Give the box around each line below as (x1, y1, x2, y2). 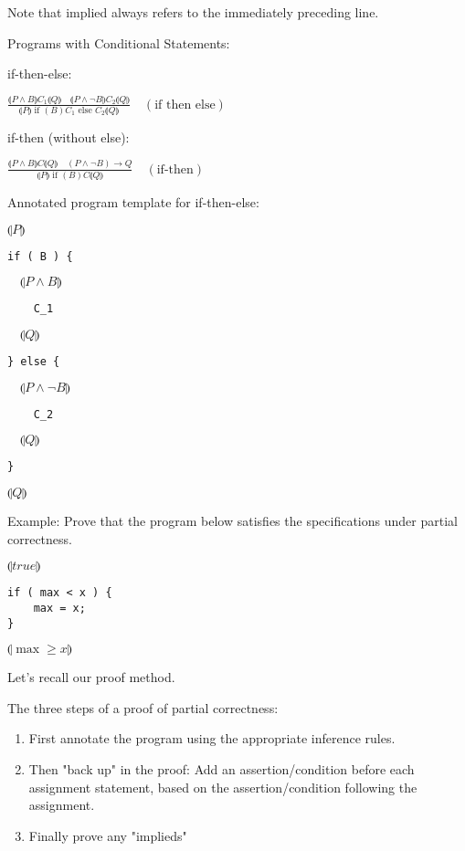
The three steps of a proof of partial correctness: (7, 698, 279, 717)
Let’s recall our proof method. (7, 667, 175, 687)
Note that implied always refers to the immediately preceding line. (7, 3, 379, 21)
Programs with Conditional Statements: (7, 33, 230, 52)
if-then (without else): (7, 127, 130, 146)
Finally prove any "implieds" (28, 825, 187, 845)
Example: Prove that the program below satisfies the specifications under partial (7, 511, 458, 531)
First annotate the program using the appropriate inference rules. (28, 729, 396, 748)
